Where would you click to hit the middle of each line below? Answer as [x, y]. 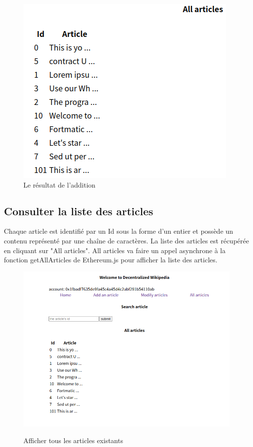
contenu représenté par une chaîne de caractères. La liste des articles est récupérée [126, 240]
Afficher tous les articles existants [73, 440]
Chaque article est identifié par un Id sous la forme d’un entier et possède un [119, 231]
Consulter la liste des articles [79, 211]
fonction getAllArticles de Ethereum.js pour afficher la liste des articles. [111, 260]
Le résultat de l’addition [60, 184]
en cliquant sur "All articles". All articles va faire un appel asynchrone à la [115, 250]
